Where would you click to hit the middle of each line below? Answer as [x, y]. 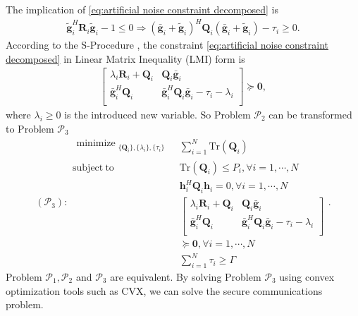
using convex [307, 276]
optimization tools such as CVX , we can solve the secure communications [164, 290]
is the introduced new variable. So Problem [158, 114]
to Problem [30, 128]
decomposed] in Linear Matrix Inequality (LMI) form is [125, 58]
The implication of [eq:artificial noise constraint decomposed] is [142, 9]
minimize [96, 144]
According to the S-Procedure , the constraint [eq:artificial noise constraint [167, 45]
